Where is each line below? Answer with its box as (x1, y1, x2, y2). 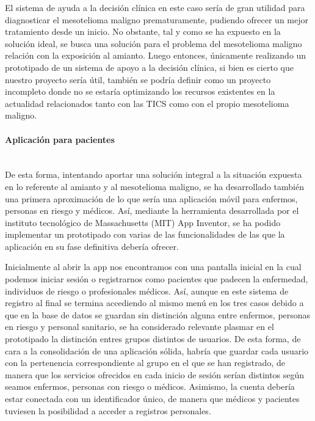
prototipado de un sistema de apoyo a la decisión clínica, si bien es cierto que (5, 60, 294, 73)
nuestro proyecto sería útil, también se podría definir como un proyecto (5, 73, 271, 86)
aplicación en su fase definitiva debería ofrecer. (5, 240, 179, 252)
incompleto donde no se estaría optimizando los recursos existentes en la (5, 85, 275, 98)
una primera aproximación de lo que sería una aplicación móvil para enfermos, (5, 192, 298, 205)
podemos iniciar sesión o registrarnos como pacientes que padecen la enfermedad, (5, 273, 308, 285)
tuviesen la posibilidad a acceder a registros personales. (5, 404, 211, 417)
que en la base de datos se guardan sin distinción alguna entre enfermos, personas (5, 308, 311, 321)
